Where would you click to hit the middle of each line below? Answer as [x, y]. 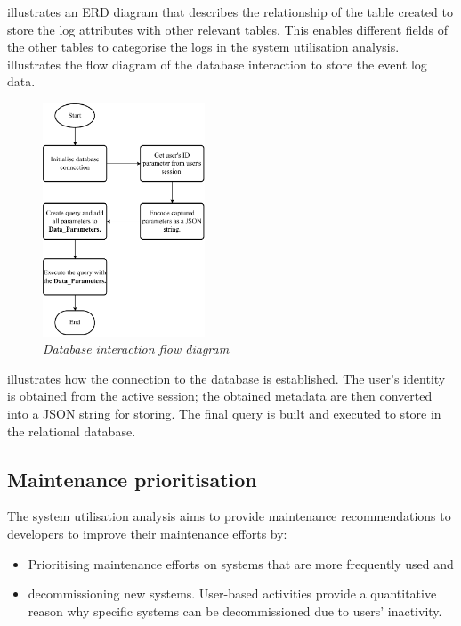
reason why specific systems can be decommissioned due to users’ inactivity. [235, 610]
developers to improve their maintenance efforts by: [147, 533]
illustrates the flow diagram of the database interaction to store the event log [217, 64]
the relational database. [72, 431]
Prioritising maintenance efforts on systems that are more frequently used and [241, 563]
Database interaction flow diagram [136, 349]
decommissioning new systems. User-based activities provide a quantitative [232, 593]
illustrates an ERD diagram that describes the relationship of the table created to [230, 12]
